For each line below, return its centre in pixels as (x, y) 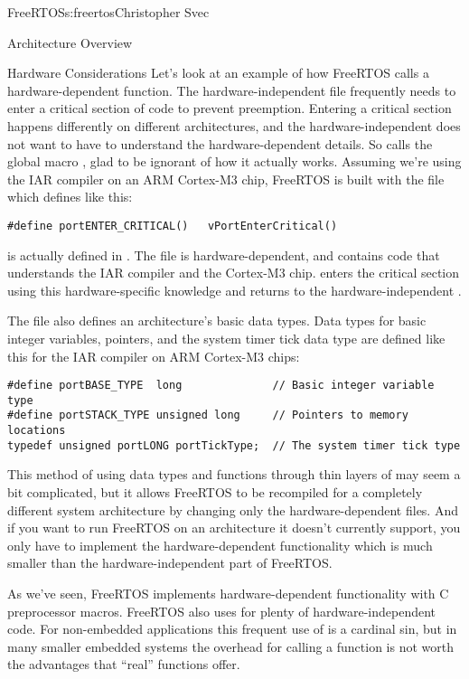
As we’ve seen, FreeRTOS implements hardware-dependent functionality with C (228, 593)
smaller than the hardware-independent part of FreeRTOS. (170, 563)
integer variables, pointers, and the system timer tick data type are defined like (226, 338)
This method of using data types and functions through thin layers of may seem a (234, 474)
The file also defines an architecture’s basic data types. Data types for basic (217, 321)
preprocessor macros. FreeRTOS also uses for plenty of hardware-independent (222, 611)
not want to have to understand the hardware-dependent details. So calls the (220, 143)
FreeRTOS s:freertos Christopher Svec (108, 12)
